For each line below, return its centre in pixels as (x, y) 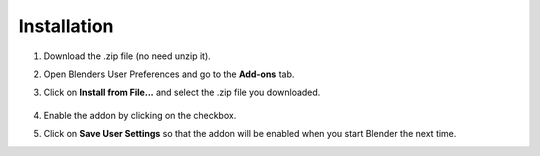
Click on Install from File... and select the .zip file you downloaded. (182, 92)
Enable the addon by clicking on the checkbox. (140, 115)
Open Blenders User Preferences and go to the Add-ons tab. (169, 74)
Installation (66, 26)
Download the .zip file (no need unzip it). (127, 56)
